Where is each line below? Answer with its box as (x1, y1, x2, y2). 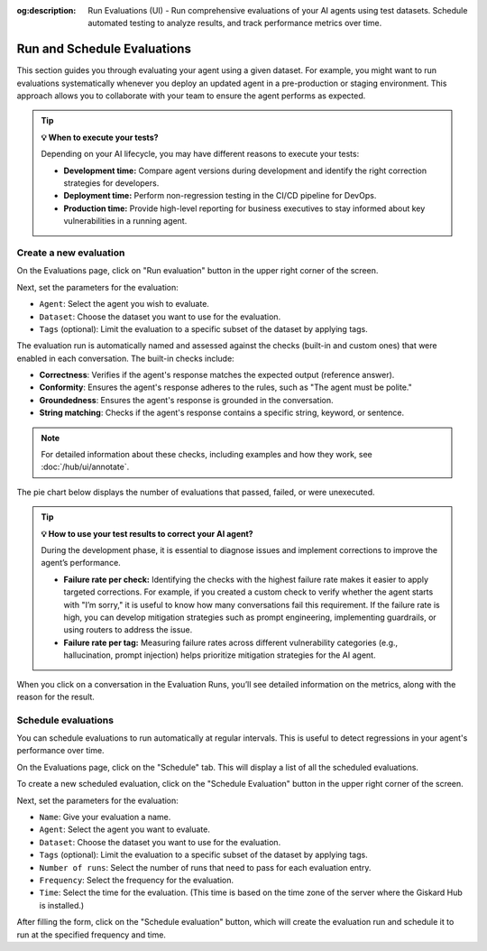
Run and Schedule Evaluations (16, 42, 191, 57)
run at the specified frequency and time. (16, 929, 167, 940)
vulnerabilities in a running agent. (63, 216, 188, 226)
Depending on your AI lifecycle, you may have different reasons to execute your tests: (41, 149, 360, 160)
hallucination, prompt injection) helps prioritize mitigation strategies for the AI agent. (63, 650, 376, 660)
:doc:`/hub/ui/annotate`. (41, 461, 130, 473)
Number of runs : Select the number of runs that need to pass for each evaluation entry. (39, 862, 372, 873)
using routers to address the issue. (63, 624, 193, 635)
